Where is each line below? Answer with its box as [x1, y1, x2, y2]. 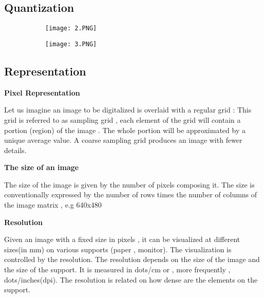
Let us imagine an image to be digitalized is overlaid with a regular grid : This [4, 104, 252, 115]
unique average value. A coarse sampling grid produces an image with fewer [4, 135, 242, 145]
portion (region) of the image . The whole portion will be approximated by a [4, 124, 246, 135]
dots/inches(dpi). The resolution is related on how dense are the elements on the [4, 274, 258, 285]
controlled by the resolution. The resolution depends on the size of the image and [4, 254, 260, 265]
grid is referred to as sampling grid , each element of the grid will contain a [4, 114, 241, 125]
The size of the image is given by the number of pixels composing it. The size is [4, 179, 255, 190]
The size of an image [4, 162, 79, 173]
